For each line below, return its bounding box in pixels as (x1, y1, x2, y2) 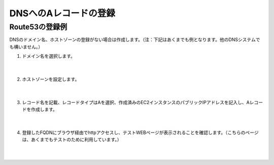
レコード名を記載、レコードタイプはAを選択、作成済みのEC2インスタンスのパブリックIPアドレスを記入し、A (22, 99, 250, 105)
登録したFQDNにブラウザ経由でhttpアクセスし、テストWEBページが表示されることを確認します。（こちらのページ (22, 129, 259, 136)
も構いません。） (9, 44, 43, 50)
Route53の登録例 (9, 22, 67, 31)
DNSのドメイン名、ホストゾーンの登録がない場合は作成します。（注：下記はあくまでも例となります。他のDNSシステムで (9, 37, 260, 43)
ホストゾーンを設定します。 (22, 76, 80, 82)
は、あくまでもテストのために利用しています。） (22, 137, 122, 143)
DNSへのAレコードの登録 (9, 8, 115, 19)
